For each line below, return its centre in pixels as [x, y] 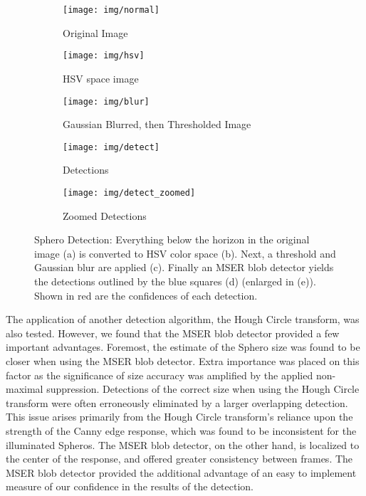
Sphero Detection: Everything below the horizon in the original [172, 239]
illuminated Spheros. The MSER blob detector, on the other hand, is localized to [183, 444]
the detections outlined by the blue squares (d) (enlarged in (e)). [175, 281]
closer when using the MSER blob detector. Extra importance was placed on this [183, 361]
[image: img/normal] [111, 10]
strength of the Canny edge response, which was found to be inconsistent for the [181, 430]
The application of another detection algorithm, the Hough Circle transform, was [183, 319]
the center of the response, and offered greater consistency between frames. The [179, 459]
